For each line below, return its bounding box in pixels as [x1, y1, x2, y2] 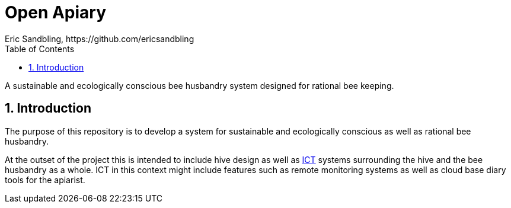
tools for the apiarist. [5, 174, 85, 185]
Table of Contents [5, 43, 75, 54]
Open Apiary [5, 2, 107, 23]
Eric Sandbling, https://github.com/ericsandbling [5, 33, 194, 44]
